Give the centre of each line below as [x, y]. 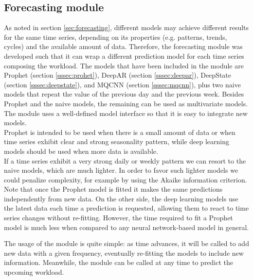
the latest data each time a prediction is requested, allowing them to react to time [126, 208]
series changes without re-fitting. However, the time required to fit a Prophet [118, 218]
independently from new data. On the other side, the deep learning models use [121, 198]
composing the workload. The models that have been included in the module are [124, 65]
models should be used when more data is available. [81, 151]
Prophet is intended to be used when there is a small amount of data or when [120, 132]
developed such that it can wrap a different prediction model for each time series [124, 56]
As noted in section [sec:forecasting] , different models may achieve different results [126, 27]
